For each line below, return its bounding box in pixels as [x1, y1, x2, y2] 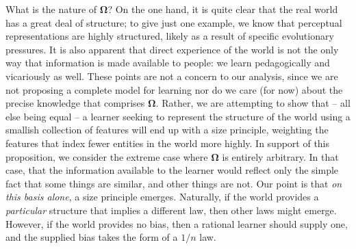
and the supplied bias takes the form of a [5, 230, 178, 244]
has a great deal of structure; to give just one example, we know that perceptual [5, 15, 342, 29]
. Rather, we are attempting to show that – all [155, 96, 351, 110]
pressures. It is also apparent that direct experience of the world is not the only [5, 42, 339, 56]
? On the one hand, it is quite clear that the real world [107, 2, 338, 16]
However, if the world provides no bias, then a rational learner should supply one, [5, 216, 348, 231]
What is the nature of [5, 2, 97, 16]
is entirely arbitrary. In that [222, 149, 339, 163]
